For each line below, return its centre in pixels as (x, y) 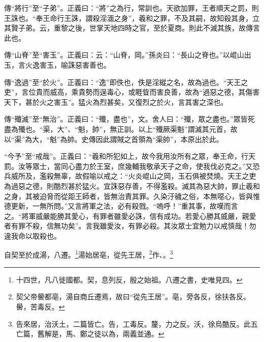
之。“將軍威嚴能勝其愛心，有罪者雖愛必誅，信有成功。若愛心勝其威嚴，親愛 (130, 216)
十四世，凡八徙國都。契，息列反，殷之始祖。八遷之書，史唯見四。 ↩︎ (129, 279)
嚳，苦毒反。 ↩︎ (40, 306)
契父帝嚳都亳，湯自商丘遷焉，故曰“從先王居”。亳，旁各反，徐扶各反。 (133, 296)
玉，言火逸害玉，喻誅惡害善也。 (57, 64)
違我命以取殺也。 (32, 235)
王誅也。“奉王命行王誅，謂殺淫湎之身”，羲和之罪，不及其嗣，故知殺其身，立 (132, 18)
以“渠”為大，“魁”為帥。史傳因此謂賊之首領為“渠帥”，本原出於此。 (114, 139)
